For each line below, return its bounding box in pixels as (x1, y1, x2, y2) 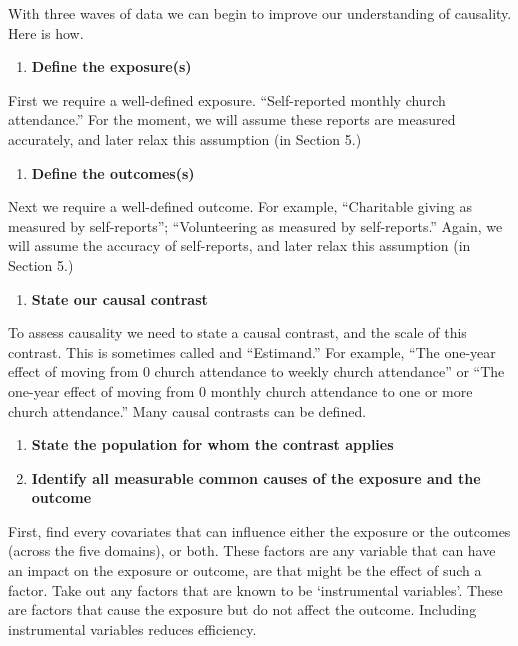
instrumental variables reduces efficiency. (8, 618, 257, 639)
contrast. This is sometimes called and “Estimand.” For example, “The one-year (8, 341, 496, 362)
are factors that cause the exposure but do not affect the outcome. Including (8, 599, 477, 620)
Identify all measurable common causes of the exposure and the (31, 467, 481, 488)
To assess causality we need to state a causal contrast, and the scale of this (8, 322, 467, 343)
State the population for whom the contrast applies (31, 434, 394, 455)
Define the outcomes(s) (31, 162, 195, 183)
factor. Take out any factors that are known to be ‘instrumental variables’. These (8, 579, 503, 600)
